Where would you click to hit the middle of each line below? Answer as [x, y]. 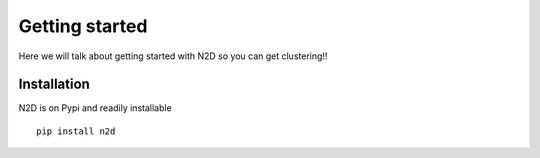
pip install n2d [76, 131]
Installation [54, 84]
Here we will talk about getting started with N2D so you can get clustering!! [173, 56]
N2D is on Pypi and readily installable [95, 108]
